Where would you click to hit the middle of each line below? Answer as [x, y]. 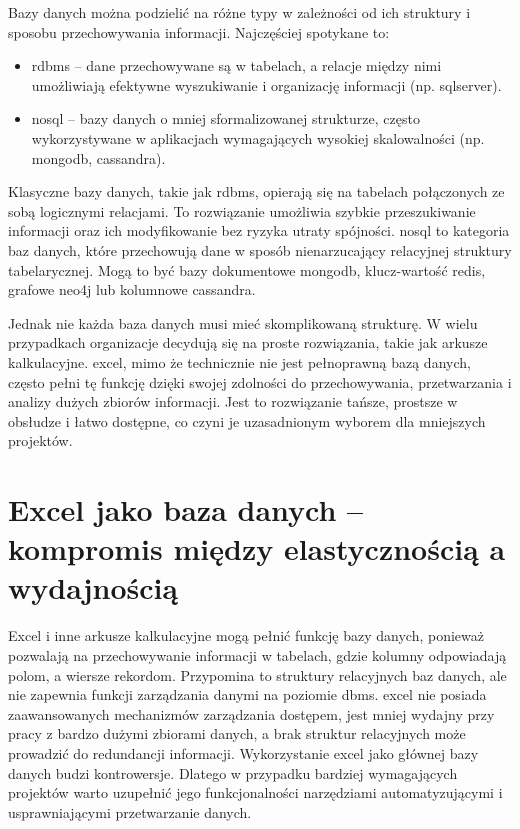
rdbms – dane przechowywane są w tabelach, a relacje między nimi [236, 65]
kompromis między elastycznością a [257, 548]
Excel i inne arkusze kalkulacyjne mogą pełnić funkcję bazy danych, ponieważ [246, 635]
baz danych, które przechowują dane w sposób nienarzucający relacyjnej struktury [260, 249]
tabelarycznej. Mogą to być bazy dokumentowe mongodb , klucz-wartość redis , [247, 269]
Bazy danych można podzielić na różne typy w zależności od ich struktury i [239, 12]
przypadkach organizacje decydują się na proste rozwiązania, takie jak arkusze [248, 342]
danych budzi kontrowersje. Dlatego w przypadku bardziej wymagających [233, 772]
